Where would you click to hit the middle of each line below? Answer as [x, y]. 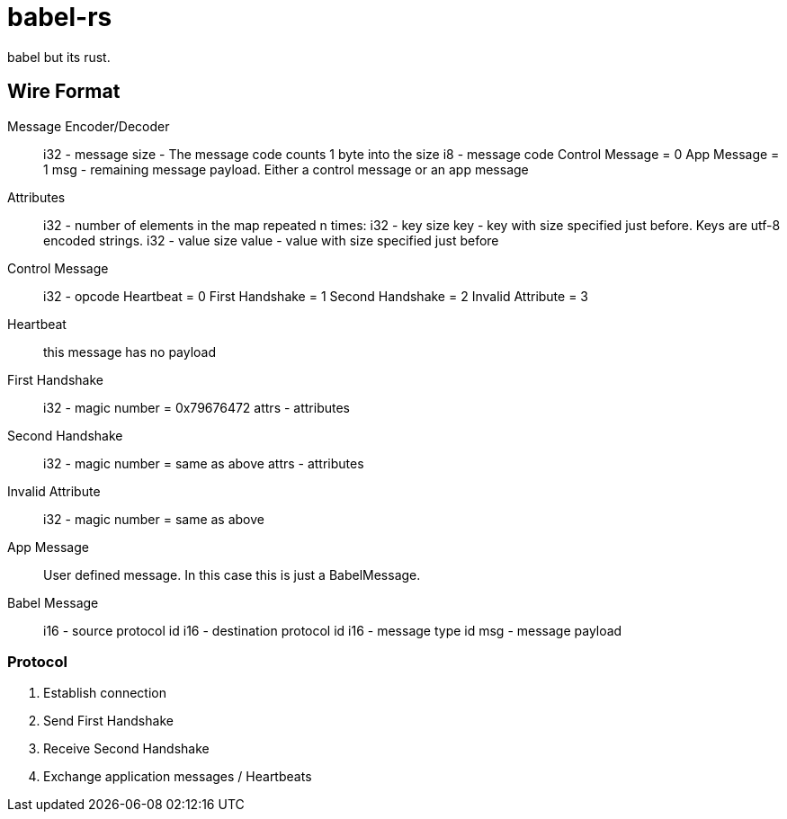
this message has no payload [130, 352]
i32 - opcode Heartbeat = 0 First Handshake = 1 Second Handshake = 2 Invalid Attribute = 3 [316, 296]
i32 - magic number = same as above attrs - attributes [204, 463]
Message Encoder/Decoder [89, 126]
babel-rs [60, 17]
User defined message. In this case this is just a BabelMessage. [232, 574]
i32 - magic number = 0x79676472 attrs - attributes [197, 407]
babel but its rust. [59, 57]
